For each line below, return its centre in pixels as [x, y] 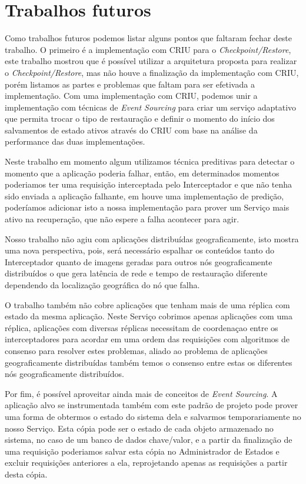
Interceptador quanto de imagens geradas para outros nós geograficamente [139, 261]
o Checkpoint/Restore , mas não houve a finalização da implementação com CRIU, [152, 72]
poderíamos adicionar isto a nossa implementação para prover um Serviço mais [147, 207]
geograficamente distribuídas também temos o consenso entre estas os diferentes [149, 362]
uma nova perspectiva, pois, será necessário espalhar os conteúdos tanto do [140, 250]
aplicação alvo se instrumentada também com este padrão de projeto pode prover [152, 405]
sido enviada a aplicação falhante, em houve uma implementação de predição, [144, 196]
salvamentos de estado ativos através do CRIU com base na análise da [131, 130]
